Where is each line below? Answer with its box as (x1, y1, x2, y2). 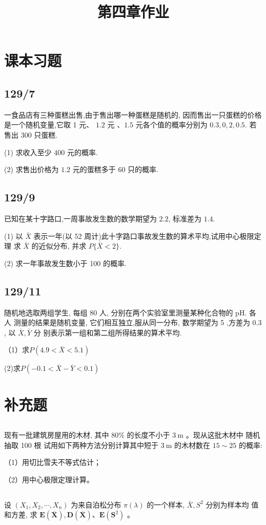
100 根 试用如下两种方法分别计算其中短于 (21, 439, 158, 450)
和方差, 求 (4, 509, 37, 520)
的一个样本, (147, 499, 185, 510)
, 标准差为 (168, 213, 202, 223)
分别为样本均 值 (206, 499, 259, 510)
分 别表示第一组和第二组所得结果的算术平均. (33, 327, 182, 338)
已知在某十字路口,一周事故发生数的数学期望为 (4, 213, 157, 223)
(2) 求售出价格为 (4, 164, 59, 175)
